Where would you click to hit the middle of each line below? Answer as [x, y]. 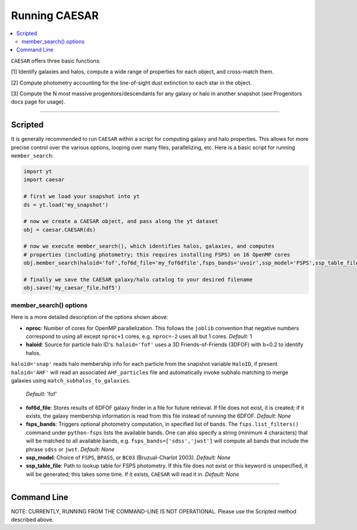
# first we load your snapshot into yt [82, 197]
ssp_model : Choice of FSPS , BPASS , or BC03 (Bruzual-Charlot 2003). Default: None [128, 457]
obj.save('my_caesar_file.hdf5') [72, 288]
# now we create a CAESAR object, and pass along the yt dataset [121, 221]
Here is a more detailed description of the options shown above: [90, 317]
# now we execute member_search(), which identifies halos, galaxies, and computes [149, 246]
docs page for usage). [38, 102]
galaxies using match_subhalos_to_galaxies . [71, 380]
